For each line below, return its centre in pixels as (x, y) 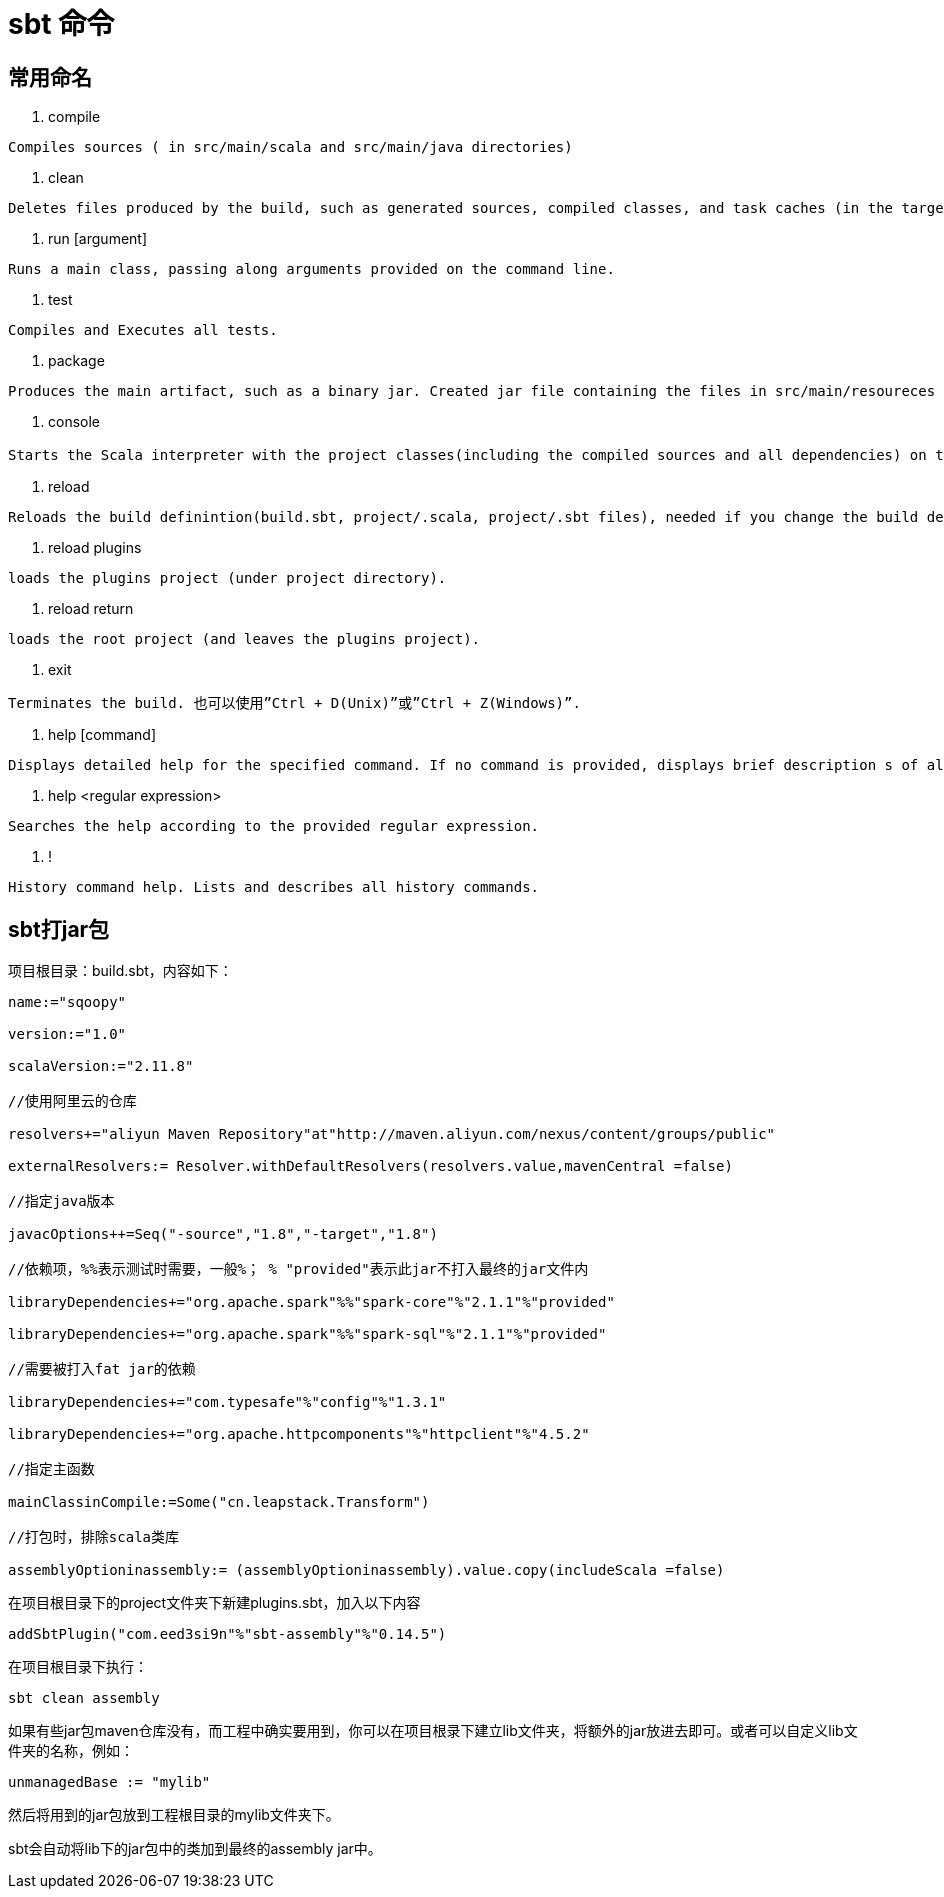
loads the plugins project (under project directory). (227, 578)
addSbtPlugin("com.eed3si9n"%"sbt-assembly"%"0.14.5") (227, 1634)
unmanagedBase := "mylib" (109, 1782)
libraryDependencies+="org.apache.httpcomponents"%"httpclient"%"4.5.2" (299, 1434)
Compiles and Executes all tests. (143, 330)
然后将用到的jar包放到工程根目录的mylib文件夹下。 (174, 1815)
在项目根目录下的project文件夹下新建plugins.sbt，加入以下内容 (214, 1603)
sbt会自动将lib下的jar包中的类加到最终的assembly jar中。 (195, 1849)
